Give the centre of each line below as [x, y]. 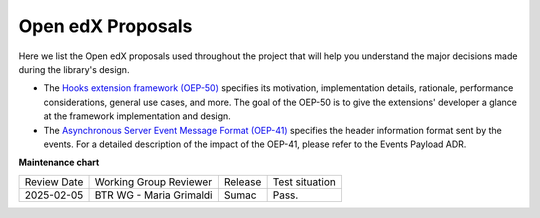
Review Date [54, 182]
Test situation [304, 182]
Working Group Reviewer [153, 182]
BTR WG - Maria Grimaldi [153, 195]
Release [242, 182]
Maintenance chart [59, 162]
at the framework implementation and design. [137, 116]
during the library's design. [74, 69]
